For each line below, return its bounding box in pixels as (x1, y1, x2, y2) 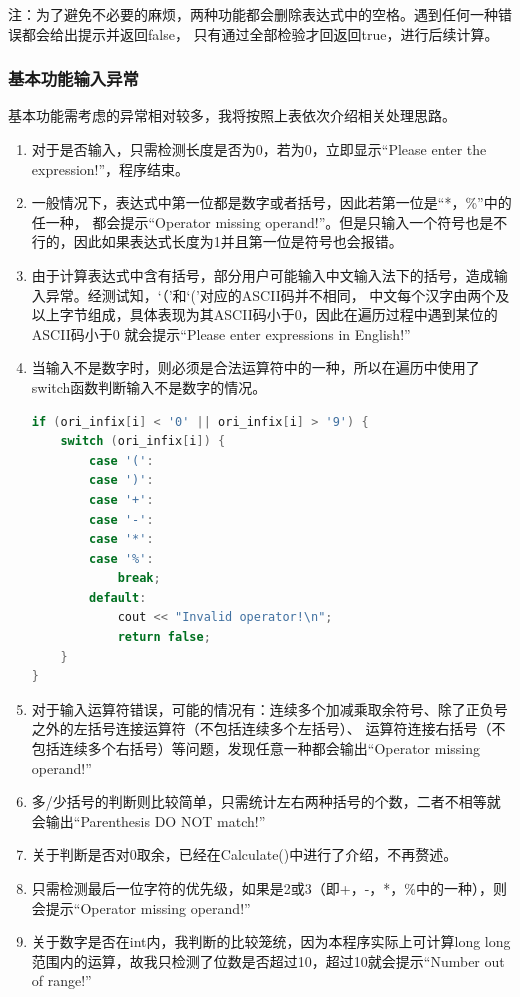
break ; (117, 571, 161, 586)
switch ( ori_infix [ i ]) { (60, 434, 226, 449)
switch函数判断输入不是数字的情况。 (31, 376, 267, 397)
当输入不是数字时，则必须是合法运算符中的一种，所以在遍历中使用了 (31, 357, 480, 378)
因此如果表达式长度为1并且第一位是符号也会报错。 (73, 231, 403, 252)
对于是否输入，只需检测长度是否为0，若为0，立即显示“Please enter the (31, 139, 487, 159)
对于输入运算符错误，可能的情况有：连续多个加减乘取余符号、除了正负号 (31, 698, 508, 719)
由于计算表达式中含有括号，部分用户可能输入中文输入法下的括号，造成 (31, 264, 494, 285)
